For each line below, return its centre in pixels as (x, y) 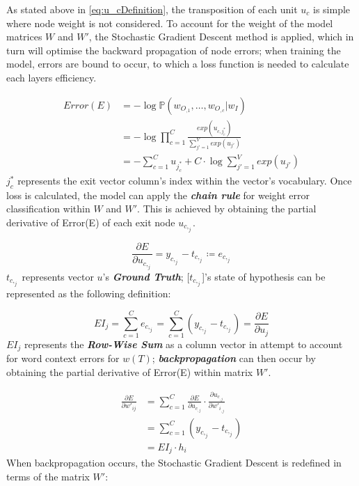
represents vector (58, 276)
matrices (24, 37)
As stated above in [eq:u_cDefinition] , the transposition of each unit (152, 9)
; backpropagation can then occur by (234, 358)
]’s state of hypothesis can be (264, 276)
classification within (48, 209)
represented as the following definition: (89, 293)
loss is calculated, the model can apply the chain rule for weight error (158, 195)
